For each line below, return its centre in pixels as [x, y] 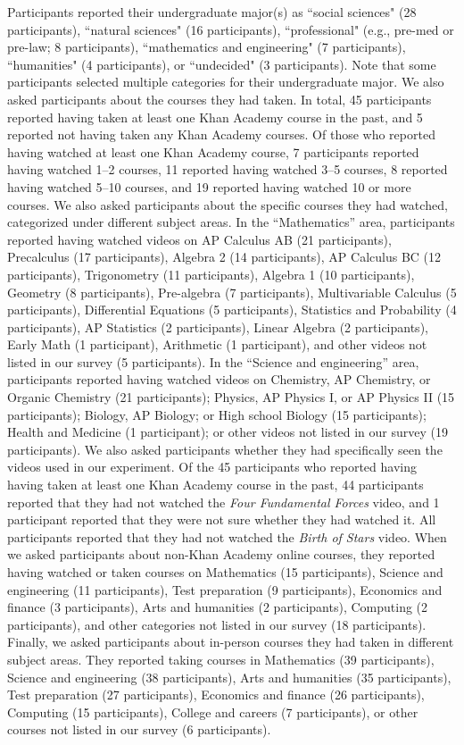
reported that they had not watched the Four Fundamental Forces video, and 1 [224, 502]
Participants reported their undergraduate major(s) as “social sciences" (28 [212, 12]
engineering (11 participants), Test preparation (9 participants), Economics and [225, 589]
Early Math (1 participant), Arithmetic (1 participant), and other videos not [217, 344]
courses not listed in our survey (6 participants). [139, 729]
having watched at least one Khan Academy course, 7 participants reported [213, 151]
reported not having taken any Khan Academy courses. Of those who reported [221, 134]
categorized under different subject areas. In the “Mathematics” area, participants [231, 222]
